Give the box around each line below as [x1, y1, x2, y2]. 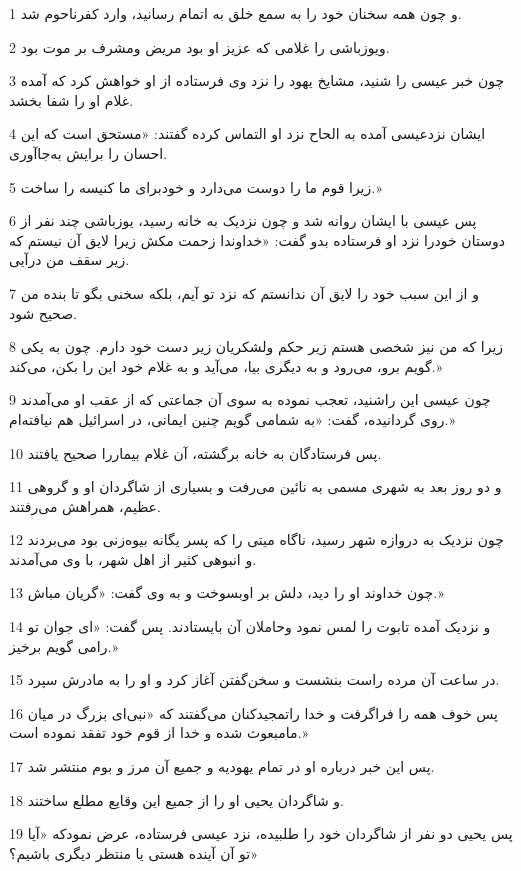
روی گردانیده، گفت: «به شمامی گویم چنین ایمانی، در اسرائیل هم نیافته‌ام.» [9, 408, 456, 429]
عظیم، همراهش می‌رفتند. [9, 495, 161, 516]
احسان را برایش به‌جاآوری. [9, 142, 168, 163]
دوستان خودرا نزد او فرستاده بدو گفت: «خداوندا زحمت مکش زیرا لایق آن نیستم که [9, 229, 505, 250]
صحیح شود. [9, 302, 77, 323]
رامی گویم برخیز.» [9, 635, 118, 656]
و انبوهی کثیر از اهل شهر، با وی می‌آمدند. [9, 548, 257, 569]
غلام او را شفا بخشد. [9, 89, 134, 110]
